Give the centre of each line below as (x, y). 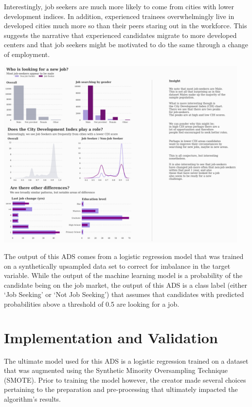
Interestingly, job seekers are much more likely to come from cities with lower (119, 6)
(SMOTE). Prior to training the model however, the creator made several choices (125, 379)
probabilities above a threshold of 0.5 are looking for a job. (92, 304)
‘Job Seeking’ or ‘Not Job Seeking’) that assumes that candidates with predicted (124, 294)
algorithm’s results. (32, 399)
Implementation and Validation (111, 337)
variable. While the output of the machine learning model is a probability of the (123, 275)
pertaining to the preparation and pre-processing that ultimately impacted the (121, 389)
